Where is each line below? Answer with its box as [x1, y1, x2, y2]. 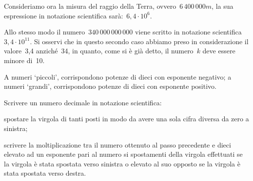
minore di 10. [4, 55, 45, 65]
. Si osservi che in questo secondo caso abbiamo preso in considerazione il [30, 36, 249, 46]
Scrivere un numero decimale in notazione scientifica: [4, 97, 162, 107]
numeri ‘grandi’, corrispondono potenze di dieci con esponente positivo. [4, 81, 216, 91]
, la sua [212, 1, 234, 11]
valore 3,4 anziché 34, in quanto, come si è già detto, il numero [4, 46, 194, 56]
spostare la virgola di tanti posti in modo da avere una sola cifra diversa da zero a [4, 114, 249, 124]
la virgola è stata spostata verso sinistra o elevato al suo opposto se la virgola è [4, 158, 240, 168]
